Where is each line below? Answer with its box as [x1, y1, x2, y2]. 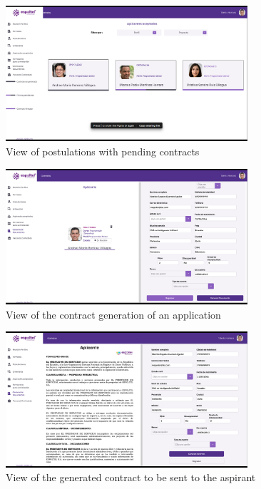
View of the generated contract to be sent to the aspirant [6, 470, 256, 485]
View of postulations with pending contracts [6, 144, 200, 159]
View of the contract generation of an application [6, 307, 221, 321]
